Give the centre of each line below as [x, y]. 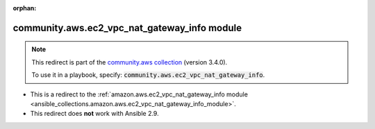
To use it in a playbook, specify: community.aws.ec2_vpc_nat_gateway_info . [148, 75]
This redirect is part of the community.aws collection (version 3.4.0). [130, 62]
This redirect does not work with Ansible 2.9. [94, 114]
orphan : [25, 8]
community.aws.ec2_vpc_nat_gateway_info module [127, 28]
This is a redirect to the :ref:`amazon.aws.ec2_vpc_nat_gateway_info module [139, 94]
